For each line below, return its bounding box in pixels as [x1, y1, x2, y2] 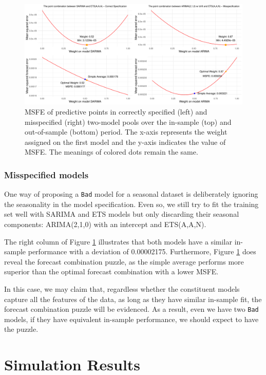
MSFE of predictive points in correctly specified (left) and [25, 106, 207, 117]
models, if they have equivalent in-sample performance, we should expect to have [4, 313, 259, 324]
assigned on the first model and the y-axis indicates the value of [25, 136, 226, 147]
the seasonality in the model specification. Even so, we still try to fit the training [4, 198, 259, 209]
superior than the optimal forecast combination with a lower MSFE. [4, 266, 219, 277]
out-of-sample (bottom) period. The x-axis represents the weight [25, 126, 227, 137]
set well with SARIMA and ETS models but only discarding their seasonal [4, 209, 239, 219]
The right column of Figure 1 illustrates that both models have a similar [4, 236, 232, 247]
